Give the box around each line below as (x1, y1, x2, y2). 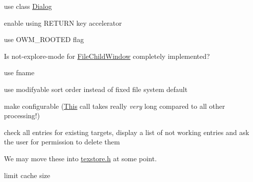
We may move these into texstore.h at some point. (4, 153, 157, 163)
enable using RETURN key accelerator (4, 17, 122, 28)
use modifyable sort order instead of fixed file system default (4, 84, 188, 94)
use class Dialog (4, 1, 52, 11)
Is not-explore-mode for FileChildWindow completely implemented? (4, 50, 210, 61)
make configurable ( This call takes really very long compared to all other (4, 100, 225, 111)
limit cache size (4, 170, 50, 180)
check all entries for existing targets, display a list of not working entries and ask (4, 127, 250, 137)
